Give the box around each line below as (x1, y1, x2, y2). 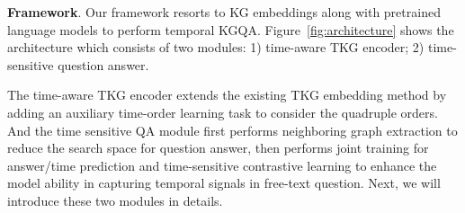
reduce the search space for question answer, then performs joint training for (7, 138, 429, 157)
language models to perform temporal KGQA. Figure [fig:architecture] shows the (7, 20, 454, 39)
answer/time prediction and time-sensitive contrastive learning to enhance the (7, 155, 437, 174)
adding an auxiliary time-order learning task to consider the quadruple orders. (7, 102, 438, 121)
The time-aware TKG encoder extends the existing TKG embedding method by (7, 85, 447, 104)
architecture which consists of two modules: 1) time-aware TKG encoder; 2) (7, 38, 425, 57)
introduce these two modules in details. (7, 191, 223, 209)
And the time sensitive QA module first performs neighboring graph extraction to (7, 120, 458, 139)
